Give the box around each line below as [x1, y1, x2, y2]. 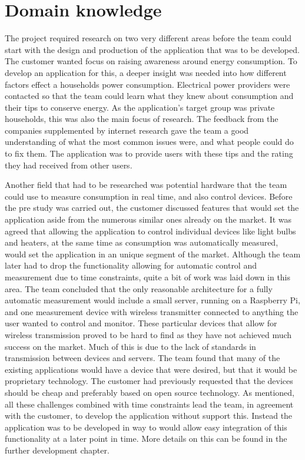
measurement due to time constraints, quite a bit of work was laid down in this [5, 271, 291, 283]
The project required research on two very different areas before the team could [5, 32, 291, 44]
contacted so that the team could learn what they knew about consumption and [5, 90, 294, 102]
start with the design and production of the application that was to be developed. [5, 43, 300, 55]
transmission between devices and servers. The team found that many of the [5, 352, 280, 364]
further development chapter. [5, 444, 110, 456]
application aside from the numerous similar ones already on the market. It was [5, 213, 292, 226]
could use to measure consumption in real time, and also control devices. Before [5, 190, 293, 202]
